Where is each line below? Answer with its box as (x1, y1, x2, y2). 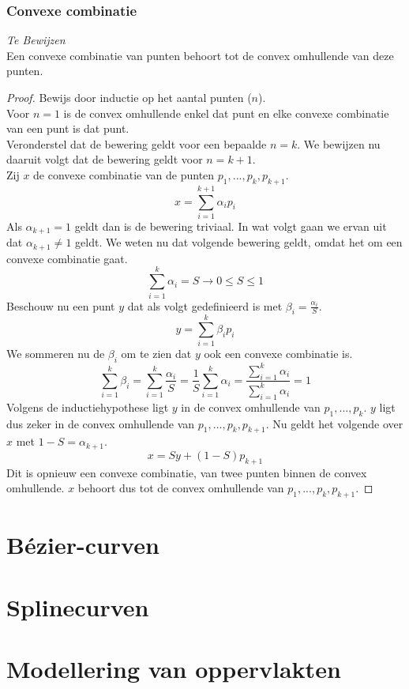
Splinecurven (6, 590, 149, 623)
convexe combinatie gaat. (6, 250, 128, 266)
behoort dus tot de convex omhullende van (77, 480, 284, 496)
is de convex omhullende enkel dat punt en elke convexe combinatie (63, 104, 389, 121)
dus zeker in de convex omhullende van (6, 415, 195, 431)
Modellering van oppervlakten (6, 652, 341, 684)
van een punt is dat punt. (6, 120, 129, 137)
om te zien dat (121, 345, 192, 362)
